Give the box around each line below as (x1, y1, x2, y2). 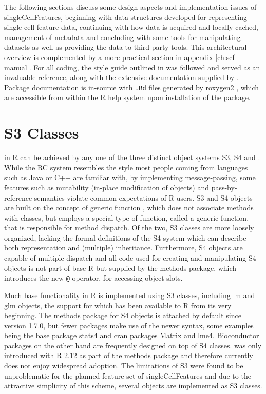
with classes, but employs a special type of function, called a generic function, (4, 212, 249, 223)
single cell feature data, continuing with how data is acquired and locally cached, (4, 22, 258, 32)
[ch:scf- (215, 51, 237, 62)
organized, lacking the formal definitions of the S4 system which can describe (4, 232, 246, 243)
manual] (4, 62, 29, 72)
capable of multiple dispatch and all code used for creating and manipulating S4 (4, 252, 256, 263)
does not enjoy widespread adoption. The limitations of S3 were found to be (4, 360, 243, 371)
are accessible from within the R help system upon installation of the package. (4, 92, 251, 103)
